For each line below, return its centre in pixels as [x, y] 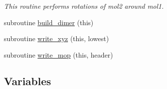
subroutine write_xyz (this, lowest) [57, 38]
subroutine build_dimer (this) [49, 22]
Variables [28, 81]
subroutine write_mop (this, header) [58, 54]
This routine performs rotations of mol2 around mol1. [84, 6]
